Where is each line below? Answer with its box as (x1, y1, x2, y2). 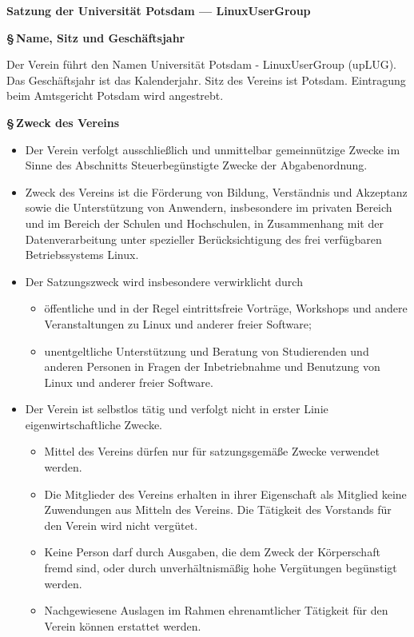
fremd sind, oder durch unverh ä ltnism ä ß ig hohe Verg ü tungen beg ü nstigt (44, 559, 397, 576)
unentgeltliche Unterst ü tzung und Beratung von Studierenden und (44, 342, 369, 359)
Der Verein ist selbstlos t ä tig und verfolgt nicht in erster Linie (25, 400, 328, 417)
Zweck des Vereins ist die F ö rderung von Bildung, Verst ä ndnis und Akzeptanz (25, 183, 408, 200)
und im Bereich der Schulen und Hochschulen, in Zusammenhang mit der (25, 214, 384, 231)
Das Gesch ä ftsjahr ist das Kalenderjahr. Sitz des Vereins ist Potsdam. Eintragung (6, 71, 406, 88)
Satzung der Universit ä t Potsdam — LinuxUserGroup (6, 2, 311, 18)
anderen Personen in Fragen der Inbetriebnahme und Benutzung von (44, 358, 380, 375)
